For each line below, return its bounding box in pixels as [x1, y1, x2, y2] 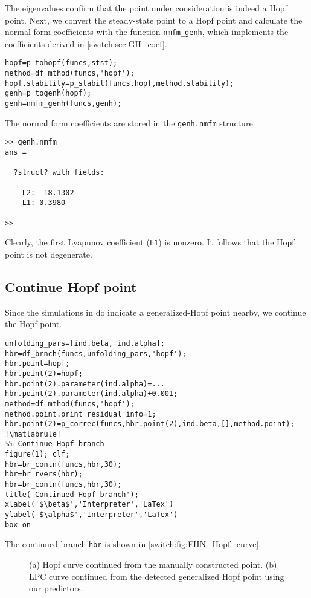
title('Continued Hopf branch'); [5, 490, 139, 499]
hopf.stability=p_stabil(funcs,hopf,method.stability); [5, 79, 234, 88]
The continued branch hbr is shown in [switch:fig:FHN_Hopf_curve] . [5, 538, 261, 550]
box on [5, 520, 31, 529]
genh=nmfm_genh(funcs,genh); [5, 99, 122, 108]
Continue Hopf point [5, 277, 137, 296]
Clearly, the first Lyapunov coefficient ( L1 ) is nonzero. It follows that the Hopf [5, 236, 295, 249]
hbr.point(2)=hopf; [5, 369, 83, 378]
